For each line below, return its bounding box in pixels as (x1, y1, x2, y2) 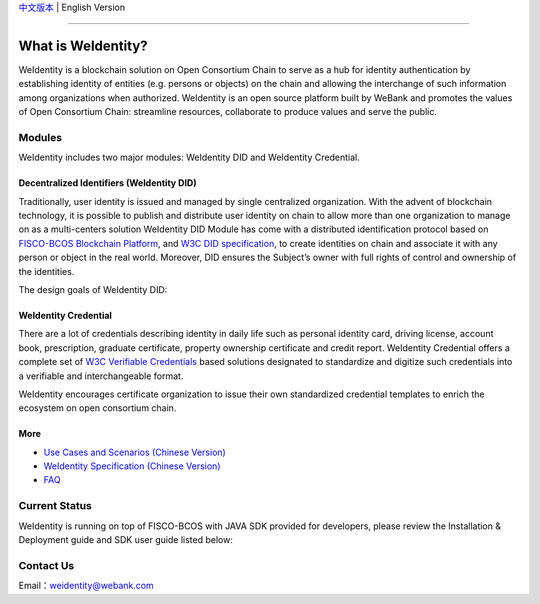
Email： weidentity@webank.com (18, 580, 154, 592)
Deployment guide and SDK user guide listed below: (18, 534, 234, 545)
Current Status (18, 499, 92, 513)
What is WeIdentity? (18, 37, 149, 54)
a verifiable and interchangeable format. (18, 370, 184, 382)
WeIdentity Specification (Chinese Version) (43, 460, 221, 472)
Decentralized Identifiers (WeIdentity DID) (18, 177, 197, 189)
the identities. (18, 265, 75, 277)
